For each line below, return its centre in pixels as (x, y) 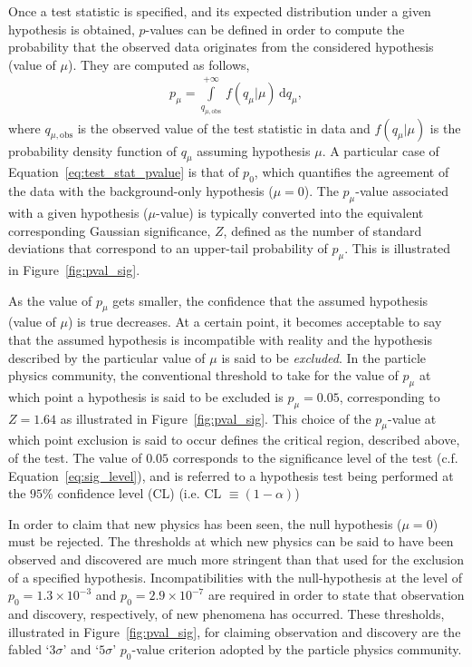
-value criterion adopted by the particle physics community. (297, 649)
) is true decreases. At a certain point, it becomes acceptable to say (255, 322)
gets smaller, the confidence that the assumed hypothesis (270, 300)
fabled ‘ (29, 649)
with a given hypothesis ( (78, 212)
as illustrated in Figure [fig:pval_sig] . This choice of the (216, 418)
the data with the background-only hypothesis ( (141, 191)
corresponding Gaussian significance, (110, 230)
